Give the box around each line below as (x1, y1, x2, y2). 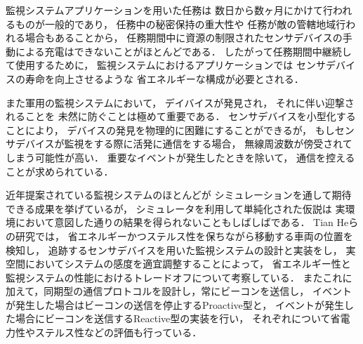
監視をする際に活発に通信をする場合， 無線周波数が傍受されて (64, 136, 352, 151)
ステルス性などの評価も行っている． (34, 325, 202, 340)
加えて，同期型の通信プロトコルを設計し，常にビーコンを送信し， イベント (6, 284, 352, 298)
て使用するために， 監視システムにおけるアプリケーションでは (6, 58, 293, 72)
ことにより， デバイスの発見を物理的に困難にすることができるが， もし (6, 122, 335, 137)
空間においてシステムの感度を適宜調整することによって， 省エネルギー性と (6, 256, 351, 271)
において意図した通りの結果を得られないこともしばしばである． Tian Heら (15, 215, 359, 230)
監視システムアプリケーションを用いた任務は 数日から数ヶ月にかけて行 (6, 3, 333, 17)
